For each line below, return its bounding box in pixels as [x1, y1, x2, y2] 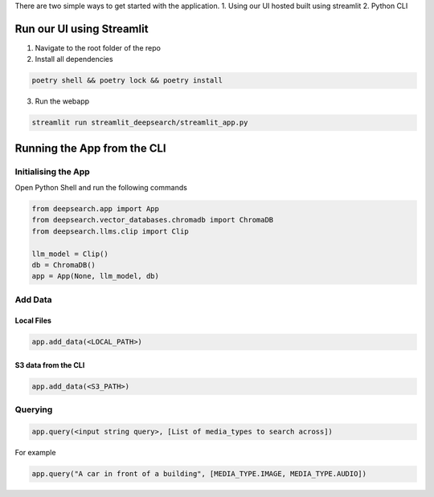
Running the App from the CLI [14, 141, 166, 155]
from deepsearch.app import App [31, 204, 160, 213]
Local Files [14, 316, 52, 325]
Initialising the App [14, 165, 90, 177]
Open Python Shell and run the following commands [14, 183, 188, 192]
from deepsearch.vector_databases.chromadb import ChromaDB [31, 215, 274, 225]
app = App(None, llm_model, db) [31, 271, 160, 281]
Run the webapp [35, 96, 90, 106]
